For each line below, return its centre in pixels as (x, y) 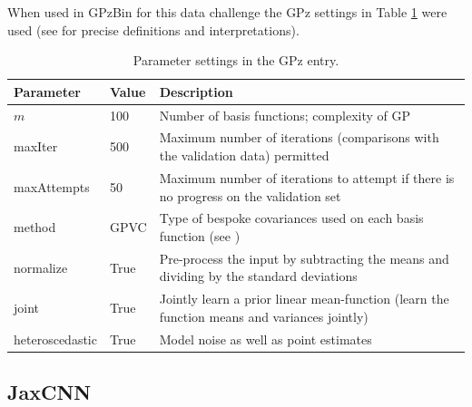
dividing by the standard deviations (258, 276)
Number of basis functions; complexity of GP (285, 115)
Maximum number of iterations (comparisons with (299, 137)
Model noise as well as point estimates (265, 339)
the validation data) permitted (244, 155)
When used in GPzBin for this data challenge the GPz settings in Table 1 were (227, 12)
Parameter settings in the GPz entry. (236, 60)
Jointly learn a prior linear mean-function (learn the (304, 299)
